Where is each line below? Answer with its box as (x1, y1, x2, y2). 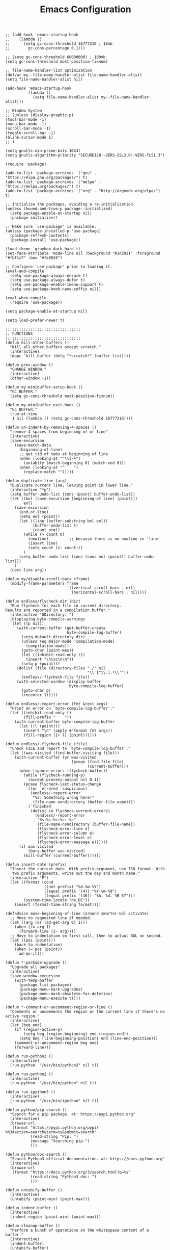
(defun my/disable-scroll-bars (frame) (5, 577, 90, 582)
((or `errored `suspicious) (27, 786, 88, 791)
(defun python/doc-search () (5, 1152, 67, 1157)
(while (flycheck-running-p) (23, 773, 86, 778)
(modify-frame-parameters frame (10, 581, 79, 586)
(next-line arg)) (10, 567, 47, 573)
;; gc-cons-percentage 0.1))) (5, 46, 86, 51)
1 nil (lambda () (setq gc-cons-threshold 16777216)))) (12, 416, 133, 421)
